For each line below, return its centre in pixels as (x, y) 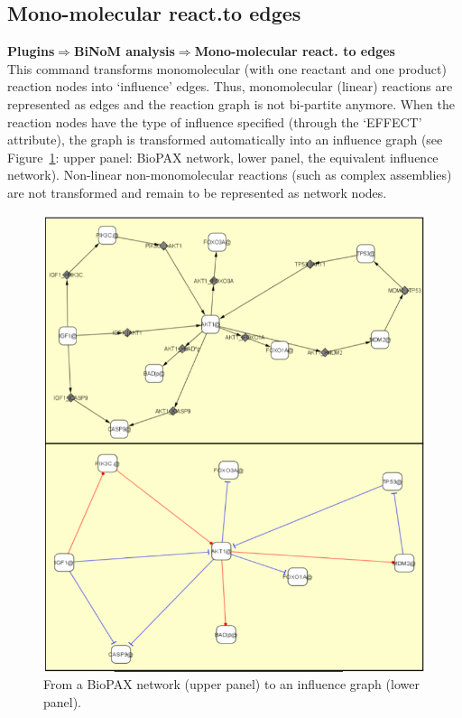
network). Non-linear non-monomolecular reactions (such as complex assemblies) (230, 175)
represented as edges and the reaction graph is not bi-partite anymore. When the (231, 103)
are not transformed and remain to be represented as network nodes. (197, 192)
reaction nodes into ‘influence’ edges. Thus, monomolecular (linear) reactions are (230, 86)
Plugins (31, 51)
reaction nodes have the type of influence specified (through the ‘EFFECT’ (215, 121)
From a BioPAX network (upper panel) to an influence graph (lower (231, 684)
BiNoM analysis (124, 51)
